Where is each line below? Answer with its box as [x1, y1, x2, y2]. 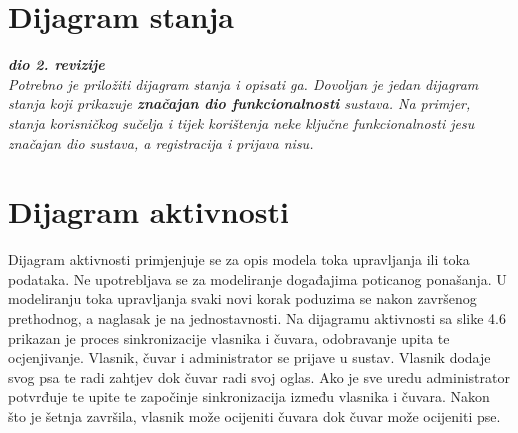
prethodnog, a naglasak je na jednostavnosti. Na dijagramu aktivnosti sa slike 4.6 [8, 308, 506, 328]
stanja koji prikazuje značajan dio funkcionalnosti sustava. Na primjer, [8, 93, 471, 114]
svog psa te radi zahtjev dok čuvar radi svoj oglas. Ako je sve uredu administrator [8, 366, 510, 387]
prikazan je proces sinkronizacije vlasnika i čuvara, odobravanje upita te [8, 327, 450, 348]
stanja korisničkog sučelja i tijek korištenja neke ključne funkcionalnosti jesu [8, 112, 475, 133]
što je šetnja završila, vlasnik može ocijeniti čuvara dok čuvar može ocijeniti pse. [8, 405, 501, 426]
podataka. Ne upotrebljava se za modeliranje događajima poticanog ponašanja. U [8, 268, 507, 289]
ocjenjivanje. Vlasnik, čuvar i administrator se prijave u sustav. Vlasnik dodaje [8, 347, 491, 368]
